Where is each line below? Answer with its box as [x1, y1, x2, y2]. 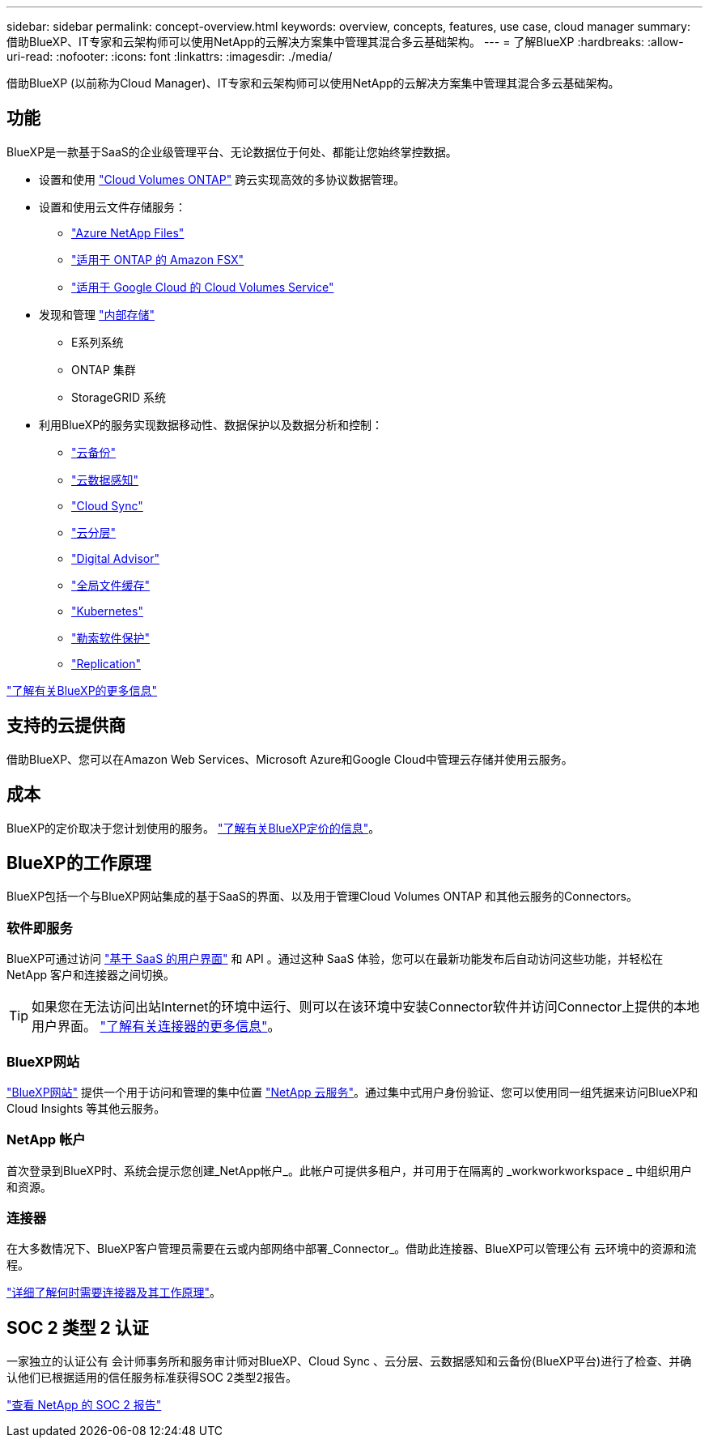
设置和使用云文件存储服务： [39, 199, 186, 214]
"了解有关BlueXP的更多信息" [6, 683, 158, 697]
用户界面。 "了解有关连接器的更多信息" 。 [32, 1018, 281, 1035]
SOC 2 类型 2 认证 [6, 1317, 149, 1338]
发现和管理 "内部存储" [39, 307, 155, 322]
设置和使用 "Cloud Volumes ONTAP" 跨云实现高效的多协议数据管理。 [39, 172, 405, 186]
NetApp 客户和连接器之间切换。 [6, 968, 176, 982]
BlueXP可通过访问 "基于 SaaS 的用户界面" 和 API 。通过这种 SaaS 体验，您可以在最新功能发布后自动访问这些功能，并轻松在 [6, 952, 664, 966]
